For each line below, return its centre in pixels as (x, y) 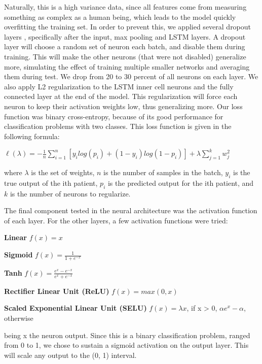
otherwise (19, 318)
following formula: (32, 136)
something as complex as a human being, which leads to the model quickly (120, 16)
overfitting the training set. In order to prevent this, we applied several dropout (128, 27)
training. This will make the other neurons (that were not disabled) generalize (125, 56)
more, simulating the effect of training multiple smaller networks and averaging (127, 66)
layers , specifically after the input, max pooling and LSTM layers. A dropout (125, 36)
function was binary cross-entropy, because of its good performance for (114, 116)
